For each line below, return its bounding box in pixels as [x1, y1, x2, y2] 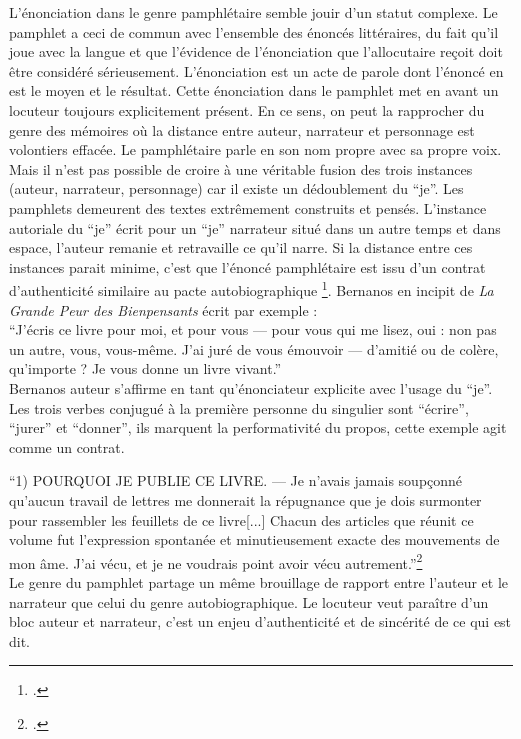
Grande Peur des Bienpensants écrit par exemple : [9, 299, 318, 320]
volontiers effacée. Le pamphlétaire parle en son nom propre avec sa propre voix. [9, 139, 502, 160]
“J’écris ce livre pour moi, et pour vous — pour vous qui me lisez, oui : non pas [9, 319, 497, 340]
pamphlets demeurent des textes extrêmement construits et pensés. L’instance [9, 197, 487, 218]
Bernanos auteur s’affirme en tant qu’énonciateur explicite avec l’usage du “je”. [9, 377, 493, 398]
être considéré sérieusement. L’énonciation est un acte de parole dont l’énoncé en [9, 60, 504, 81]
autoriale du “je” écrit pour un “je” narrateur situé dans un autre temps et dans [9, 217, 501, 238]
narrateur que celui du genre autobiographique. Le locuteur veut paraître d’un [9, 591, 489, 612]
